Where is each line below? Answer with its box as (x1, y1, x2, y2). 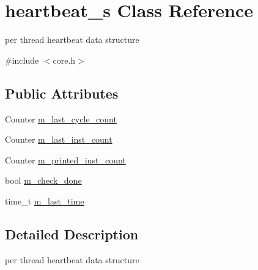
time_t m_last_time (5, 194, 84, 207)
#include (5, 53, 39, 66)
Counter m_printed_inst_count (5, 153, 126, 166)
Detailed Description (5, 224, 139, 243)
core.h (53, 53, 76, 66)
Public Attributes (5, 83, 119, 102)
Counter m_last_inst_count (5, 133, 112, 146)
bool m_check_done (5, 174, 82, 187)
